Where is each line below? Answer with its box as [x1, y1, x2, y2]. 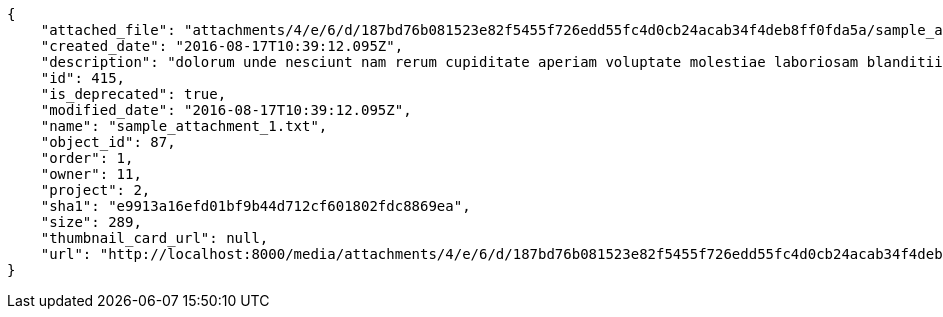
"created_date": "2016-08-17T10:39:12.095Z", [40, 38, 404, 54]
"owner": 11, [40, 166, 142, 182]
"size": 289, [40, 214, 142, 230]
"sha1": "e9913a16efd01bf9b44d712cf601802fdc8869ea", [40, 198, 471, 214]
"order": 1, [40, 150, 134, 166]
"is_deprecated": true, [40, 86, 227, 102]
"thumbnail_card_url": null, [40, 230, 269, 246]
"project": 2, [40, 182, 151, 198]
